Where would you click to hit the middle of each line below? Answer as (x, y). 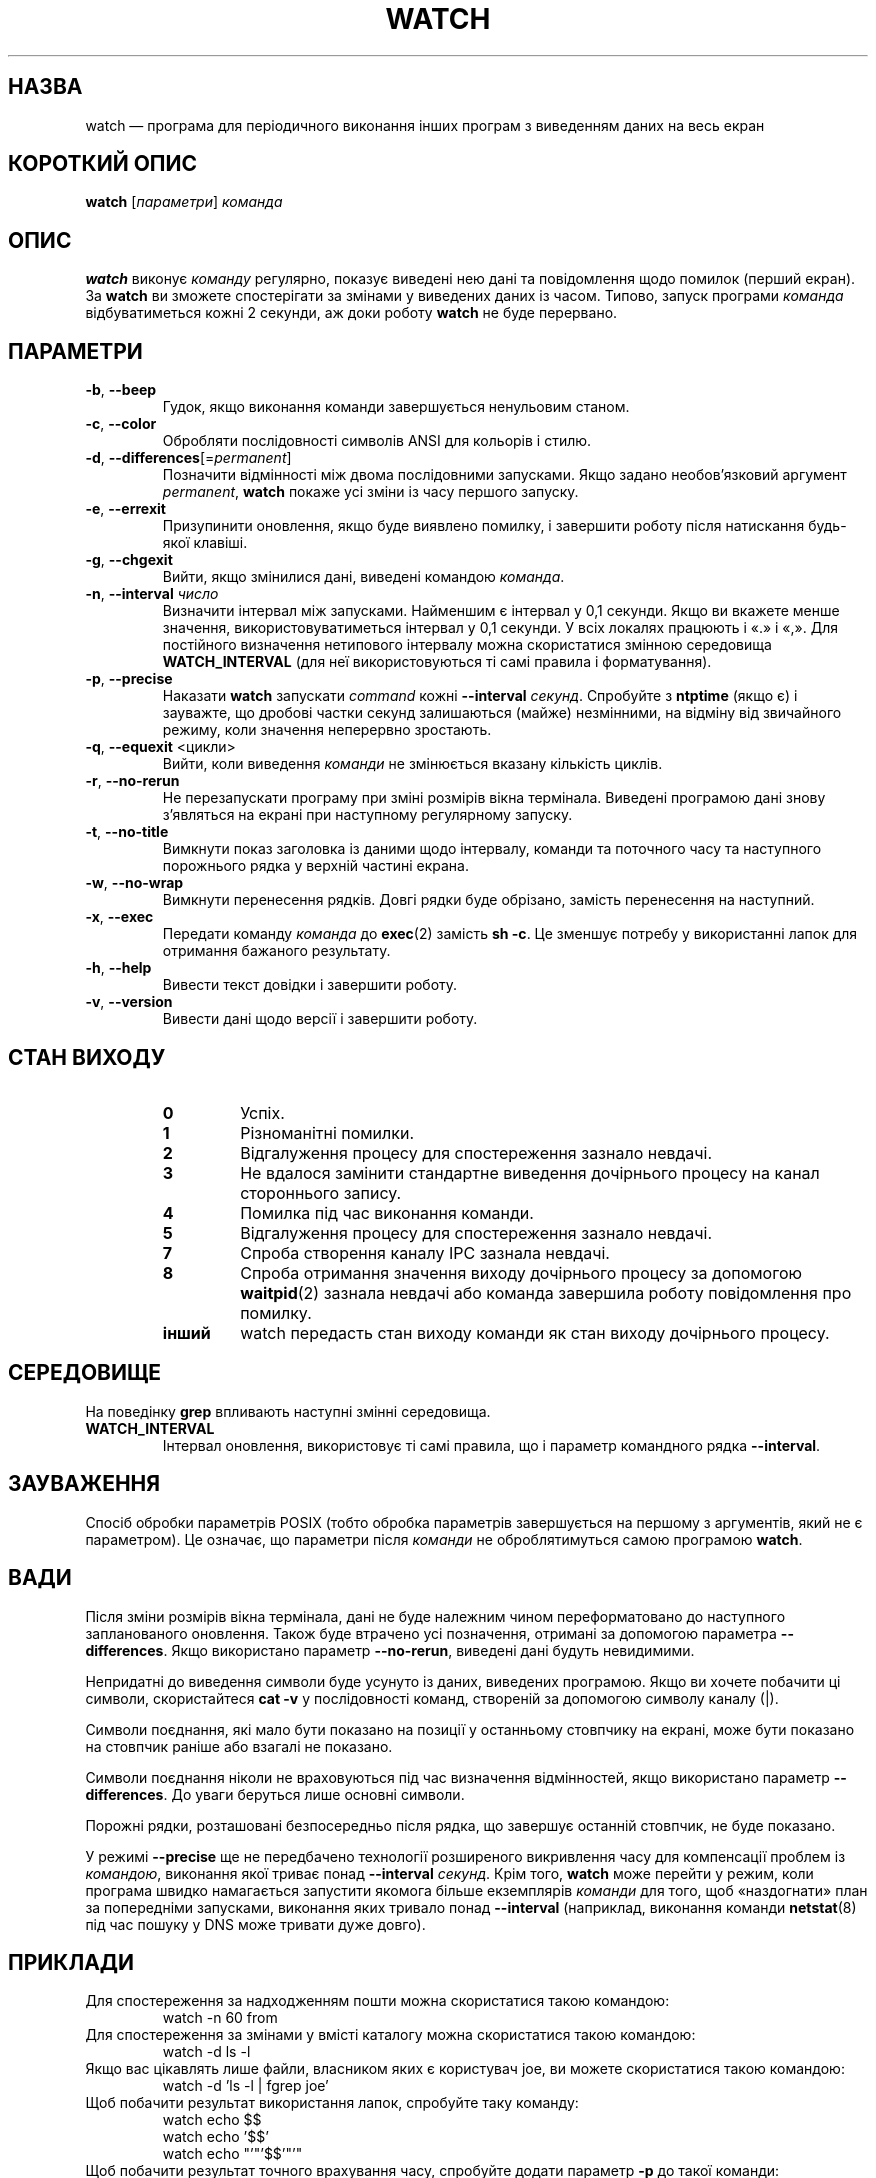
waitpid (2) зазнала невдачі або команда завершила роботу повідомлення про (546, 1292)
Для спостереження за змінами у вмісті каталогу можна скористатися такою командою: (390, 2035)
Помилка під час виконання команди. (387, 1212)
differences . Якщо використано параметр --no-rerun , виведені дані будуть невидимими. (390, 1650)
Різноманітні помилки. (327, 1132)
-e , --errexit (125, 509)
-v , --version (129, 1002)
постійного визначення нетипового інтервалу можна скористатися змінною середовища (467, 645)
